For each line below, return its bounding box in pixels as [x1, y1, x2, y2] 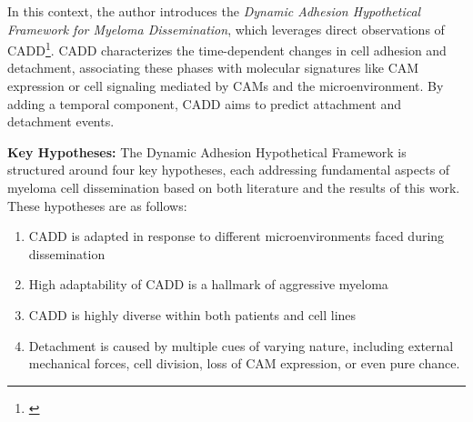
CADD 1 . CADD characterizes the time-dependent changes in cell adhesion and [7, 38, 447, 59]
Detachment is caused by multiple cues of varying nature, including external [28, 336, 454, 355]
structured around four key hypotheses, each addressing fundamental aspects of [7, 160, 450, 179]
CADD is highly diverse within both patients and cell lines [28, 305, 357, 324]
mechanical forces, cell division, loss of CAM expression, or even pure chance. [28, 354, 460, 373]
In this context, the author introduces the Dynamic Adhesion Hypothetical [7, 2, 421, 20]
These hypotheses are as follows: [7, 196, 187, 215]
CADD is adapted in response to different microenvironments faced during [28, 226, 445, 246]
